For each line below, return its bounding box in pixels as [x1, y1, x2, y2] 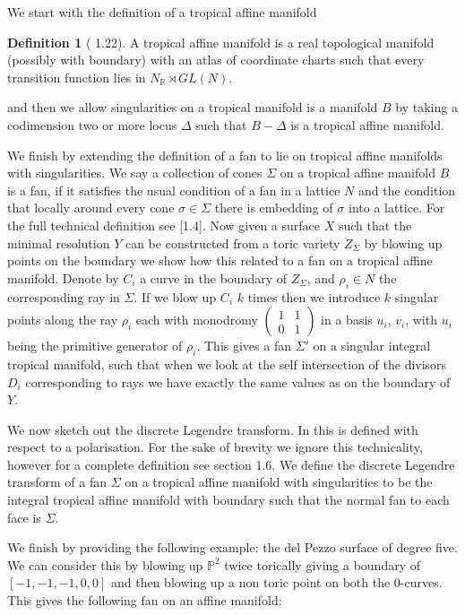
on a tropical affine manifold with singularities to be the [125, 472, 433, 491]
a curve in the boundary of [140, 268, 288, 287]
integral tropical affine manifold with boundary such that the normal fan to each [7, 490, 450, 509]
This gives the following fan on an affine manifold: [7, 591, 282, 610]
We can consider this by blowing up [7, 555, 203, 574]
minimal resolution [7, 233, 110, 252]
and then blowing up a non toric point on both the [110, 573, 391, 592]
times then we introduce [247, 287, 381, 306]
